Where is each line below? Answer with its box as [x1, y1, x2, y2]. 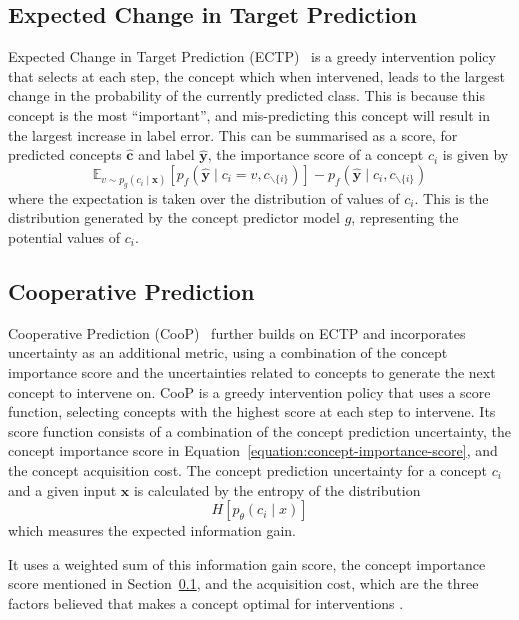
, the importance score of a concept [207, 144, 424, 165]
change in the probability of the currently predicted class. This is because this [8, 85, 486, 106]
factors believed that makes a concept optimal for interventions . [8, 592, 404, 613]
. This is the [414, 187, 489, 208]
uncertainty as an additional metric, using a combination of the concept [8, 342, 448, 363]
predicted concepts [8, 144, 122, 165]
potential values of [8, 227, 121, 248]
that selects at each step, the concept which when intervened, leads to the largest [8, 65, 505, 86]
